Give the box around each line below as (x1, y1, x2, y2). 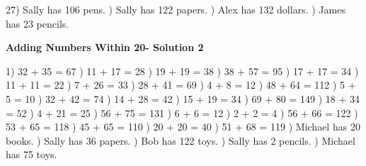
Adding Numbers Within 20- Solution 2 (6, 40, 204, 55)
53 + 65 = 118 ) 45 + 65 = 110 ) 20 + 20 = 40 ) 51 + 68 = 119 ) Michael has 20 (6, 119, 360, 134)
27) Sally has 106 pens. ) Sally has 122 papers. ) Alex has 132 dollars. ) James (6, 2, 345, 16)
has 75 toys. (6, 147, 57, 162)
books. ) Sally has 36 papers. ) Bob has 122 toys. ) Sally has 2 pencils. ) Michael (6, 133, 355, 148)
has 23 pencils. (6, 16, 69, 31)
